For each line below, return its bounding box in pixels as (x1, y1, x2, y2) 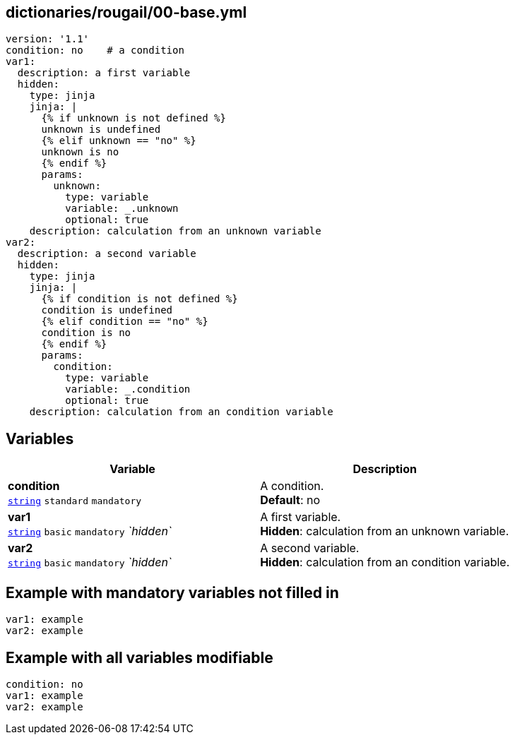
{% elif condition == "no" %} (41, 316, 208, 328)
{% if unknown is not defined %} (41, 112, 226, 124)
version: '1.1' (6, 33, 90, 45)
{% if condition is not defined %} (41, 293, 238, 305)
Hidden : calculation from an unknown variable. (260, 524, 509, 539)
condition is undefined (41, 304, 173, 316)
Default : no (260, 493, 321, 508)
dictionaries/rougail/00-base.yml (6, 4, 247, 21)
